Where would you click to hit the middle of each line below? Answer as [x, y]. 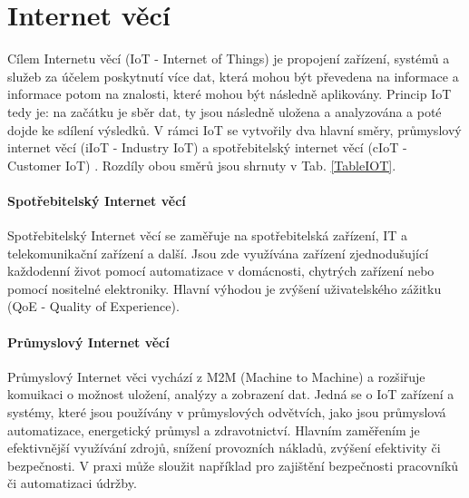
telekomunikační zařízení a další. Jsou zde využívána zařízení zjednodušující [218, 253]
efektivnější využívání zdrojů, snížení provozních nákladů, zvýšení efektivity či [224, 448]
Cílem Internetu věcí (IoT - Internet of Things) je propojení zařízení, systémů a [229, 59]
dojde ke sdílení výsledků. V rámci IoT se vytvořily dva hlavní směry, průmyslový [234, 129]
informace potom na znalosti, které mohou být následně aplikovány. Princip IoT [230, 94]
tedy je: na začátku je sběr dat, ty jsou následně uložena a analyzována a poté [225, 111]
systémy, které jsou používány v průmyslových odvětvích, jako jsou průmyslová [227, 412]
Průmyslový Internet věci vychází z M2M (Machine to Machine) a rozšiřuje [216, 376]
